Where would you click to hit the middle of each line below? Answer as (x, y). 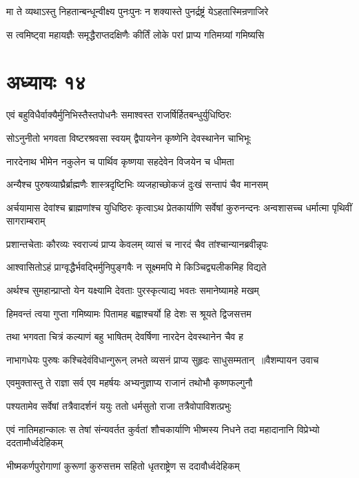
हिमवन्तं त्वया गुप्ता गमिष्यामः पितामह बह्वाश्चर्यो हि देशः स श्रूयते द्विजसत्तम (129, 313)
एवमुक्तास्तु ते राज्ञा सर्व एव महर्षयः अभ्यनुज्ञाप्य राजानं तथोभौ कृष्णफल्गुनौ (130, 383)
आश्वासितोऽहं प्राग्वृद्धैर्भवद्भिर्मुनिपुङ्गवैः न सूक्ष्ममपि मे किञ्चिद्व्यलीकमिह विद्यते (136, 267)
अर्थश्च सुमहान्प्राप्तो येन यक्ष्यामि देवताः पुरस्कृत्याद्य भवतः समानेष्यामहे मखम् (133, 290)
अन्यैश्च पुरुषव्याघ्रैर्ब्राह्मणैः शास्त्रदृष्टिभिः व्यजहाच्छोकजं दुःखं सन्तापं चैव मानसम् (137, 184)
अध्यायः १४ (46, 82)
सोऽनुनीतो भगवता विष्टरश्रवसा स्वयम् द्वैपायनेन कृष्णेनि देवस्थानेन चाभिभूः (129, 137)
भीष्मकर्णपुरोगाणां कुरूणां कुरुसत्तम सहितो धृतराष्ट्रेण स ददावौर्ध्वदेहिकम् (123, 465)
